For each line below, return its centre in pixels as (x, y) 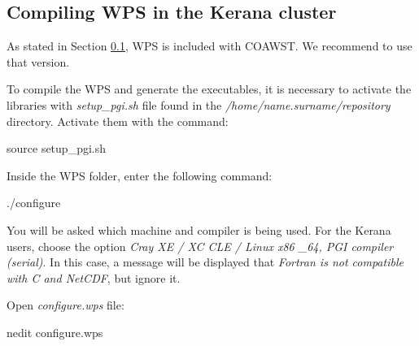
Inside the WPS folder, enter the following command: (140, 175)
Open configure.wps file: (65, 305)
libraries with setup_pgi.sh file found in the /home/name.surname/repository (199, 104)
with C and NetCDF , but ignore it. (94, 277)
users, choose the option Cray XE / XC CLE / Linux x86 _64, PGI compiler (200, 246)
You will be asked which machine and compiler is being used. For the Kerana (199, 229)
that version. (38, 61)
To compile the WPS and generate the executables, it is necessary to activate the (209, 89)
